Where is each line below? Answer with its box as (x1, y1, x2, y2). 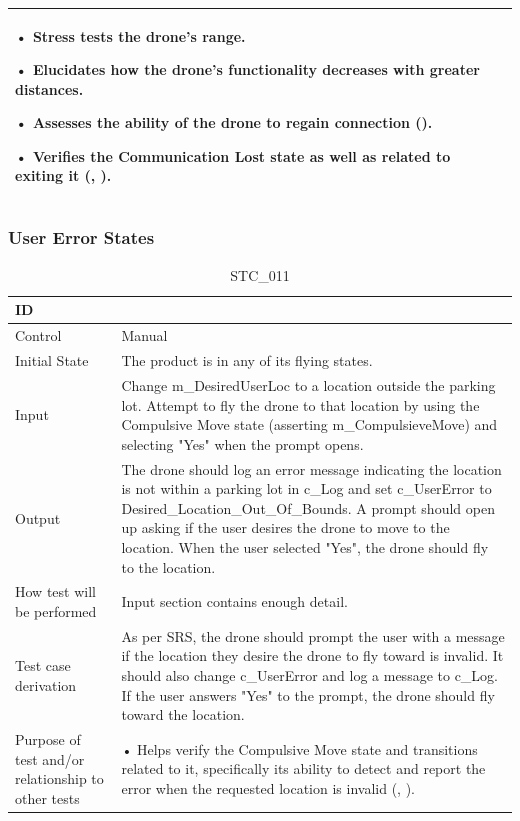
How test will (15, 581, 96, 602)
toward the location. (121, 704, 245, 725)
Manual (121, 325, 168, 346)
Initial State (15, 350, 89, 371)
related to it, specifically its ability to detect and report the (121, 758, 486, 779)
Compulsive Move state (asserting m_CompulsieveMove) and (121, 414, 498, 435)
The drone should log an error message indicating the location (121, 458, 502, 479)
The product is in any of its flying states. (121, 350, 373, 371)
